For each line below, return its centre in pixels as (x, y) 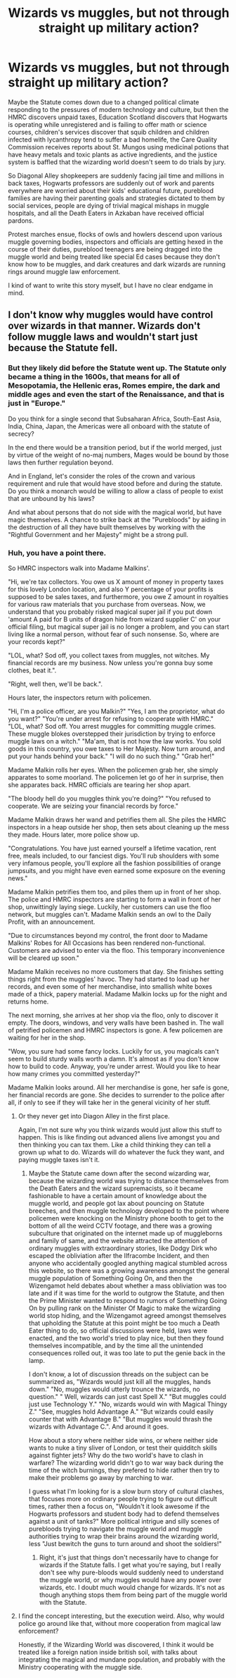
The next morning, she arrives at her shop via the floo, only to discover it (113, 1015)
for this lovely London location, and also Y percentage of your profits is (111, 589)
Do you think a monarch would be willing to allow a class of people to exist (116, 491)
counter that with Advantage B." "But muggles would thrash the (120, 1419)
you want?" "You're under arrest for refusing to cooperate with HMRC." (111, 718)
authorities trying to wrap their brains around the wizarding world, (124, 1536)
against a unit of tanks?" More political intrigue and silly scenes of (124, 1521)
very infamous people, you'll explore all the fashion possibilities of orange (114, 863)
